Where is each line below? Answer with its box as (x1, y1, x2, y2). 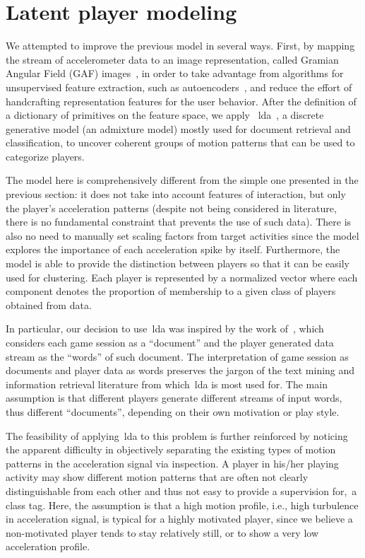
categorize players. (6, 149, 85, 163)
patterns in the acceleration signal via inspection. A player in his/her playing (6, 455, 339, 470)
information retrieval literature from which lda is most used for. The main (6, 376, 328, 391)
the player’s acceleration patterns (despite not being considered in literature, (6, 200, 337, 215)
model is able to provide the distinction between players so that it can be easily (6, 256, 349, 271)
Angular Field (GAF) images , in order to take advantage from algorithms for (6, 66, 344, 81)
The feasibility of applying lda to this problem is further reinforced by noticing (6, 428, 348, 443)
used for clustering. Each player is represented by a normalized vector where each (6, 269, 358, 284)
